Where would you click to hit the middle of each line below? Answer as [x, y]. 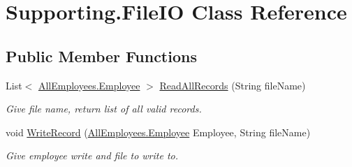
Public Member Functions [101, 56]
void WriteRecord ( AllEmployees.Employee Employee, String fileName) [158, 132]
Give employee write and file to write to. [92, 155]
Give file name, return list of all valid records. [104, 109]
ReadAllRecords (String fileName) [233, 85]
